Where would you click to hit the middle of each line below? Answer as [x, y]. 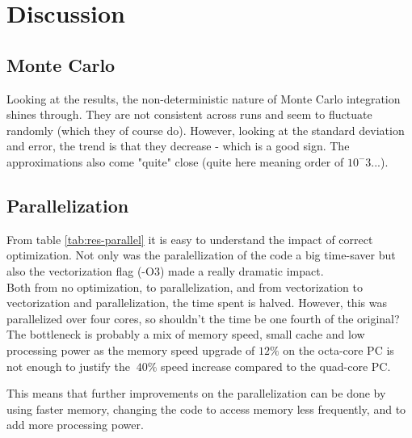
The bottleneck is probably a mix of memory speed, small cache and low [186, 334]
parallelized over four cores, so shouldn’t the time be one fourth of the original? [203, 318]
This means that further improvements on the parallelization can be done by [196, 393]
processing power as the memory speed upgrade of [131, 350]
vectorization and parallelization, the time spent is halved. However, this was [197, 303]
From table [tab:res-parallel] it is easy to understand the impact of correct [190, 239]
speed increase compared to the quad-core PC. [276, 366]
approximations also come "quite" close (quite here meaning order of [175, 161]
